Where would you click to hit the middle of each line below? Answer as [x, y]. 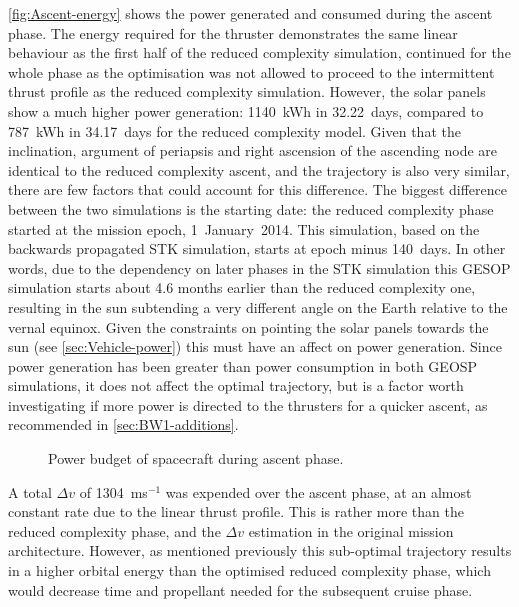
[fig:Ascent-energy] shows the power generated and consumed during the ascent [250, 13]
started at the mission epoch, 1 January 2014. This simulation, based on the [244, 228]
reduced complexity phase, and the [114, 530]
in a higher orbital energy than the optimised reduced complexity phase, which [249, 570]
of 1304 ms [113, 491]
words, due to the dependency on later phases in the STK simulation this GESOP [259, 267]
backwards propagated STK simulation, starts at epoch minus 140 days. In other [257, 248]
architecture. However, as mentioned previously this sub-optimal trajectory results [260, 550]
